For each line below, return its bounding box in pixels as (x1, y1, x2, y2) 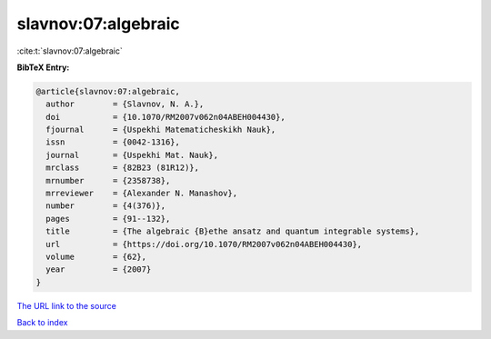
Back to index (16, 317, 68, 328)
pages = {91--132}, (45, 214, 171, 224)
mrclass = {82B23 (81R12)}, (45, 163, 200, 173)
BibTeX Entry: (16, 62, 70, 73)
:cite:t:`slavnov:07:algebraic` (16, 45, 123, 56)
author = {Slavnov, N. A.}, (45, 99, 205, 109)
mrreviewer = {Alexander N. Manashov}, (45, 188, 238, 199)
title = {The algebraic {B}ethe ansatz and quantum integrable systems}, (45, 226, 420, 236)
